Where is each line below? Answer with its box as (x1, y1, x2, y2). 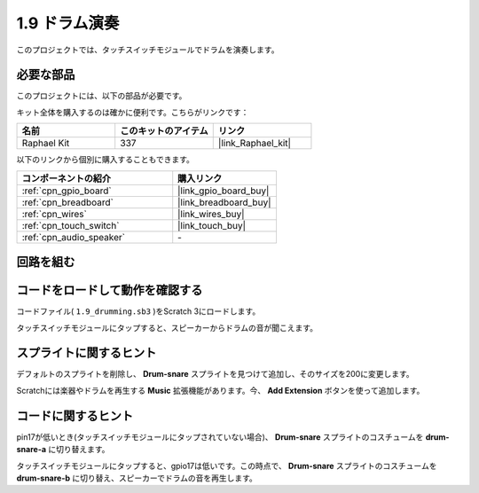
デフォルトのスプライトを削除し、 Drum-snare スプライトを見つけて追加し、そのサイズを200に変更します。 (16, 369, 414, 380)
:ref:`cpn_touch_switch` (21, 219, 120, 231)
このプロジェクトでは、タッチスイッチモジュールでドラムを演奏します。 (16, 44, 279, 55)
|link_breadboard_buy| (177, 196, 271, 208)
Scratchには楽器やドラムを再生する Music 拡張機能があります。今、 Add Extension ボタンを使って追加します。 (16, 385, 425, 395)
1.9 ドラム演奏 (16, 13, 120, 33)
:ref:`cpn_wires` (21, 207, 88, 220)
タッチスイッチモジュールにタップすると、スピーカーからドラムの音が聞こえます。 (16, 322, 318, 333)
